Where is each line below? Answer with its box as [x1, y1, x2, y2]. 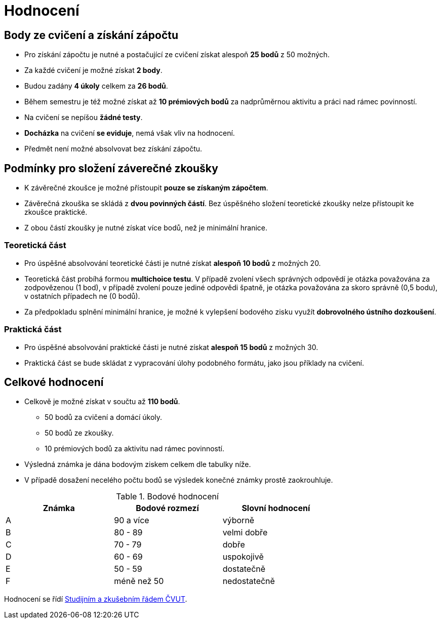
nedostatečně [222, 576, 275, 587]
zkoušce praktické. [24, 208, 88, 217]
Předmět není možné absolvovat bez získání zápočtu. [24, 144, 203, 153]
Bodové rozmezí [136, 503, 199, 514]
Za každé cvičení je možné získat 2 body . [24, 66, 163, 75]
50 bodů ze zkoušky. [45, 429, 114, 438]
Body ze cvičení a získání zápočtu [4, 28, 179, 42]
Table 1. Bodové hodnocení [116, 491, 219, 502]
